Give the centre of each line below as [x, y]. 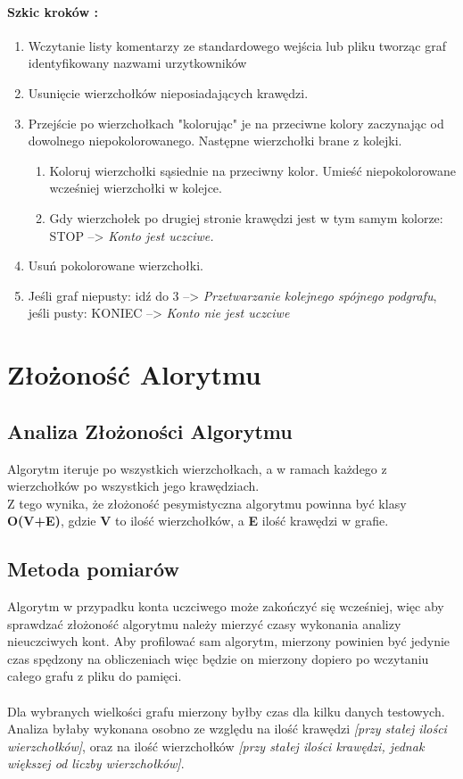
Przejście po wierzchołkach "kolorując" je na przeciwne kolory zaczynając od [236, 123]
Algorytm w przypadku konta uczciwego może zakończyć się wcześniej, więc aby [226, 606]
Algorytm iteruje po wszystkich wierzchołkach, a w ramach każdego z [197, 468]
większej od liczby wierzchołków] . [96, 763]
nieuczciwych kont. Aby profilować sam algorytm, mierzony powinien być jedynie [229, 641]
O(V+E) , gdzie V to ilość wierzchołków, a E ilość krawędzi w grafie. [198, 521]
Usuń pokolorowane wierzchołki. [116, 265]
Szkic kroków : [53, 11]
